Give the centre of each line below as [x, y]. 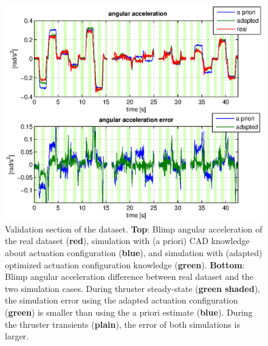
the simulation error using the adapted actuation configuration [122, 300]
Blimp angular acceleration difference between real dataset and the [129, 276]
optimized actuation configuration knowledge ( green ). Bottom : [125, 264]
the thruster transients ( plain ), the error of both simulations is [122, 324]
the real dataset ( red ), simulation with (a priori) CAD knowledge [127, 241]
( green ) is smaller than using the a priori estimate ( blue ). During [129, 312]
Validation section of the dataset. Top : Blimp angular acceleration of [134, 229]
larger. [17, 336]
